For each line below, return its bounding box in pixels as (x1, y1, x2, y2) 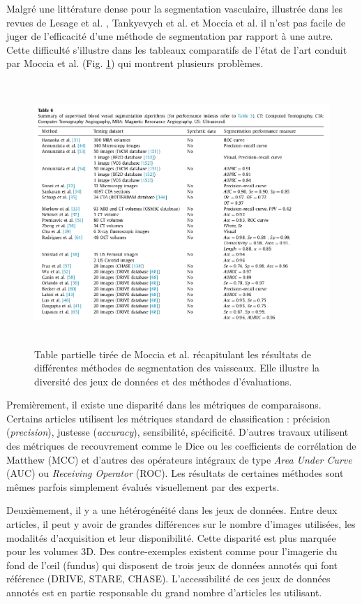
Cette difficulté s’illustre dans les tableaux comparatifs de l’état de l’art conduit (6, 42, 347, 57)
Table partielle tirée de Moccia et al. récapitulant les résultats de (34, 346, 312, 361)
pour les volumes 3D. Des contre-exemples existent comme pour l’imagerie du (6, 544, 338, 559)
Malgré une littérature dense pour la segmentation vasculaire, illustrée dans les (6, 1, 343, 15)
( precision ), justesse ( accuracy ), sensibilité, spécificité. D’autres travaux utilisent (6, 425, 349, 439)
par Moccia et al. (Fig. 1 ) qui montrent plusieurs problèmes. (6, 56, 264, 71)
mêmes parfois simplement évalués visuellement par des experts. (6, 479, 280, 494)
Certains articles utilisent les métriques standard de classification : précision (6, 411, 331, 425)
